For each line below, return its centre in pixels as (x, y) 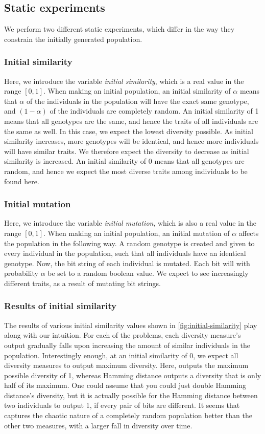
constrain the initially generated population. (73, 39)
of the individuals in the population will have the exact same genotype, (138, 101)
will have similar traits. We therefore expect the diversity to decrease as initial (127, 151)
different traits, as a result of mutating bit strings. (82, 283)
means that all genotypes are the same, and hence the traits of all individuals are (131, 121)
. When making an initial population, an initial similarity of (137, 91)
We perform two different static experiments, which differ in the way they (119, 29)
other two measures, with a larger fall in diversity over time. (98, 425)
